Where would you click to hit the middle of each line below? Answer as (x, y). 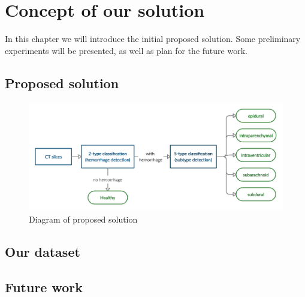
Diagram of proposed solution (83, 219)
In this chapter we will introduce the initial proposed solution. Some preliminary (153, 39)
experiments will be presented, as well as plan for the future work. (126, 50)
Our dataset (43, 252)
